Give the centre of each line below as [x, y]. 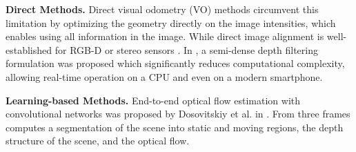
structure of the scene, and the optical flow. [98, 141]
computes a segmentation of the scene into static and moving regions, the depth [175, 127]
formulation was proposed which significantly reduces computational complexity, [175, 63]
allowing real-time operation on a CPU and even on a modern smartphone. [164, 76]
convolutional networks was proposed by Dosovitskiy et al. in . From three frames [178, 114]
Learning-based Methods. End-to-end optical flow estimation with [153, 100]
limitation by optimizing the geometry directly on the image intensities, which [171, 22]
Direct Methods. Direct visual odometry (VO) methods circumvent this [162, 9]
